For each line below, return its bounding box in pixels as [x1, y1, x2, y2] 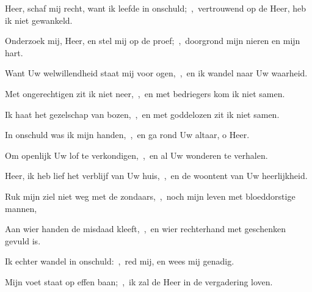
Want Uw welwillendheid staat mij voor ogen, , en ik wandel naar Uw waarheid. [5, 67, 308, 79]
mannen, [5, 202, 37, 214]
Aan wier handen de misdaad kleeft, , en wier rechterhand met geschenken [5, 222, 286, 235]
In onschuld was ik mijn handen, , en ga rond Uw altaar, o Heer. [5, 128, 250, 141]
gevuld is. [5, 234, 41, 247]
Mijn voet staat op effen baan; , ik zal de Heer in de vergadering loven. [5, 275, 273, 288]
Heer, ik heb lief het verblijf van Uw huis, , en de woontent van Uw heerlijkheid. [5, 169, 308, 182]
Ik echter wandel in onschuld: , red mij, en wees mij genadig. [5, 255, 234, 268]
